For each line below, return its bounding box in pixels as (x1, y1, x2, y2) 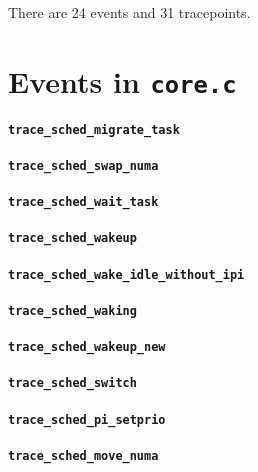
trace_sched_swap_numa (8, 158, 159, 173)
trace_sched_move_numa (8, 448, 159, 463)
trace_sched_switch (8, 376, 137, 391)
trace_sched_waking (8, 303, 137, 318)
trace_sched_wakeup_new (8, 340, 166, 355)
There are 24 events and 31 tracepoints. (8, 2, 251, 22)
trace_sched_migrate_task (8, 122, 180, 137)
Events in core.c (8, 60, 237, 101)
